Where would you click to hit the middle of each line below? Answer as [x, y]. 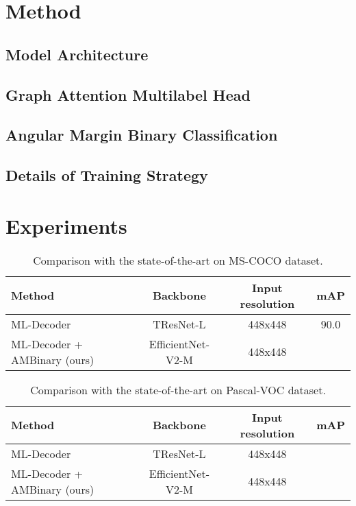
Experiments [66, 225]
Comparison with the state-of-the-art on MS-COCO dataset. [178, 260]
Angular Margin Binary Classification [142, 135]
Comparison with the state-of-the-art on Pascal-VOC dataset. [178, 389]
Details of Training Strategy [107, 175]
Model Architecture [77, 54]
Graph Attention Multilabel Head [128, 94]
